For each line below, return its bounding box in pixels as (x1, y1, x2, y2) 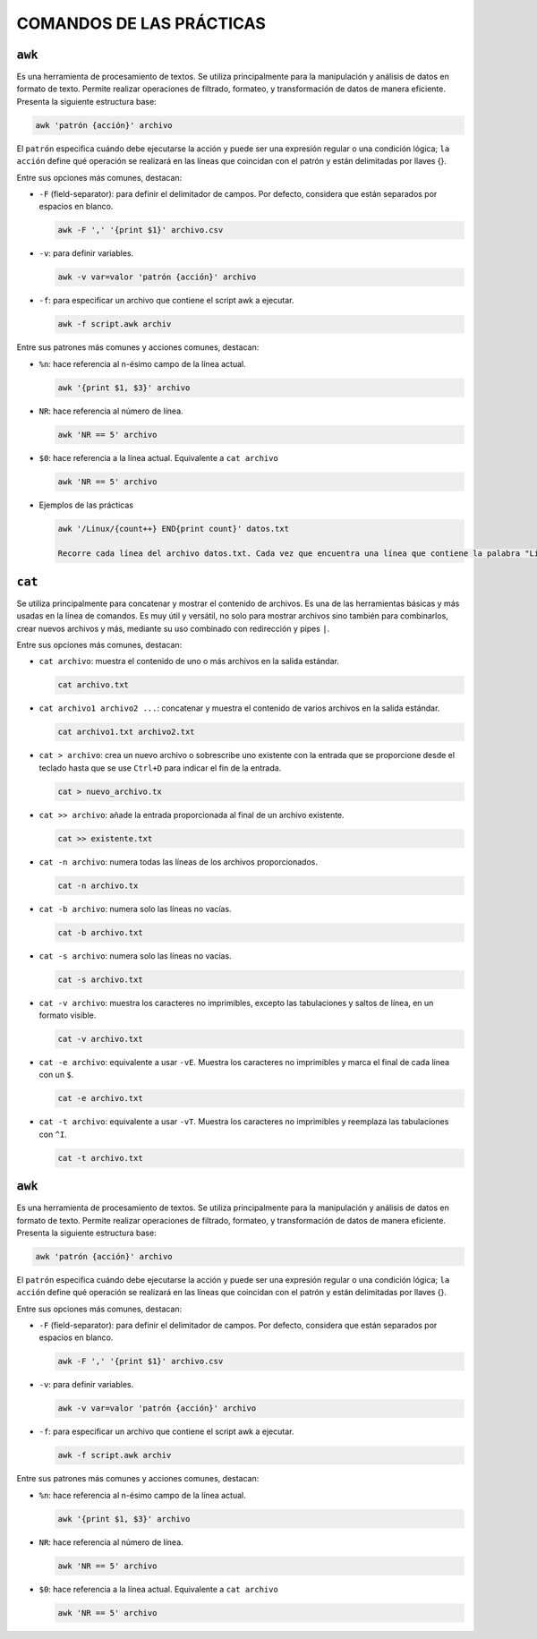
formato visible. (38, 1010, 97, 1020)
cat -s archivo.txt (57, 974, 143, 985)
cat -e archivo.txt (57, 1093, 143, 1104)
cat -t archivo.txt (57, 1153, 143, 1163)
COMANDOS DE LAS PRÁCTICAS (16, 13, 266, 33)
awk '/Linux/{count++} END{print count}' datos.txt (57, 524, 290, 534)
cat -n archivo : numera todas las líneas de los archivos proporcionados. (38, 856, 318, 867)
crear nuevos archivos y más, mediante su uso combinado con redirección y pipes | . (16, 623, 330, 634)
